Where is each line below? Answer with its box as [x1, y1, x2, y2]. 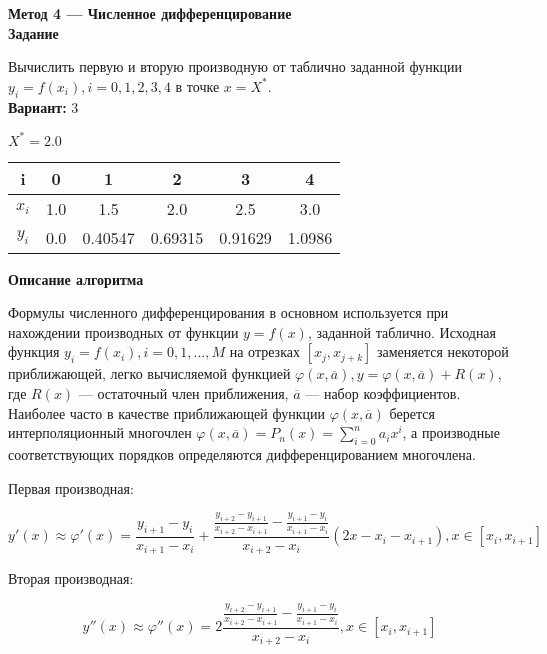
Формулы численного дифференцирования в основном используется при [8, 302, 449, 323]
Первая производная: [8, 477, 134, 498]
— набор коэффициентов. [305, 383, 461, 404]
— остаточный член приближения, [78, 383, 289, 404]
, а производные [402, 422, 500, 443]
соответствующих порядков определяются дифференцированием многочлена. [8, 444, 476, 465]
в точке [175, 75, 220, 96]
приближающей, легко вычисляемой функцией [8, 363, 291, 384]
